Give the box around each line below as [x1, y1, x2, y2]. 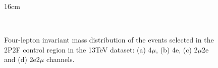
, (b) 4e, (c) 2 [156, 44, 198, 54]
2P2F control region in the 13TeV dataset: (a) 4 [4, 44, 152, 54]
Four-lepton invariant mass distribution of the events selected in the [4, 34, 214, 45]
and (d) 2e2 [4, 54, 40, 64]
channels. [46, 54, 75, 64]
